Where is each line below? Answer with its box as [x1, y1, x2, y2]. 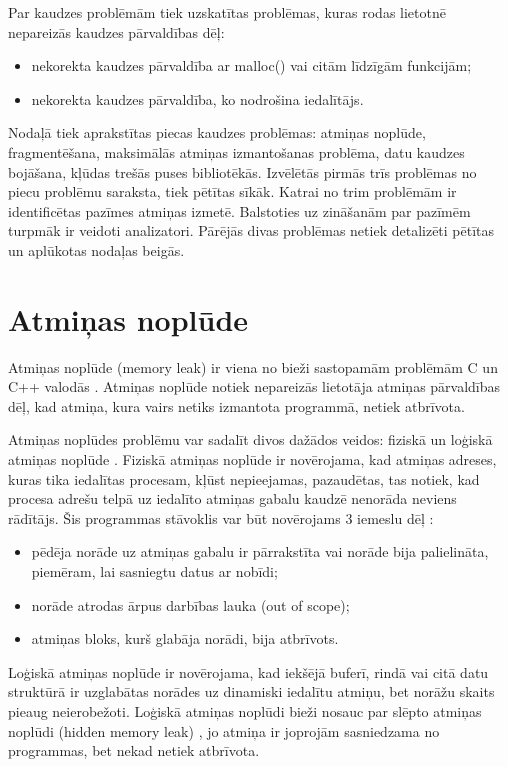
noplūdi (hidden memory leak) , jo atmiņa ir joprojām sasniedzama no [8, 720, 440, 741]
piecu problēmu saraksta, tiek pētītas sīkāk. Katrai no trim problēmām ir [8, 181, 457, 202]
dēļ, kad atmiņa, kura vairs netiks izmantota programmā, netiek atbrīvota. [8, 395, 465, 416]
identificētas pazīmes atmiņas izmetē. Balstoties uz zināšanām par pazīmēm [8, 200, 471, 221]
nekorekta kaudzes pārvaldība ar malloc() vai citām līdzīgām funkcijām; [31, 55, 472, 76]
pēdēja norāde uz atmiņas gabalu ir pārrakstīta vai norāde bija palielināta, [31, 541, 489, 562]
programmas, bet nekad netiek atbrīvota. [8, 740, 260, 761]
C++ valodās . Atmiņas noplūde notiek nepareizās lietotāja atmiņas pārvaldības [8, 376, 501, 397]
